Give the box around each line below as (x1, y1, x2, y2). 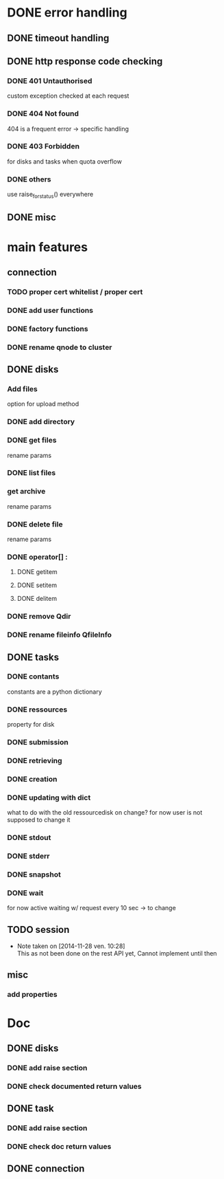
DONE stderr (7, 851, 50, 861)
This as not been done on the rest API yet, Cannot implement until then (16, 949, 217, 958)
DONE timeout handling (7, 32, 110, 44)
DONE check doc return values (7, 1142, 112, 1152)
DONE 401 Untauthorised (7, 76, 92, 85)
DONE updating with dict (7, 793, 91, 802)
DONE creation (7, 774, 58, 784)
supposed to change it (7, 816, 71, 824)
